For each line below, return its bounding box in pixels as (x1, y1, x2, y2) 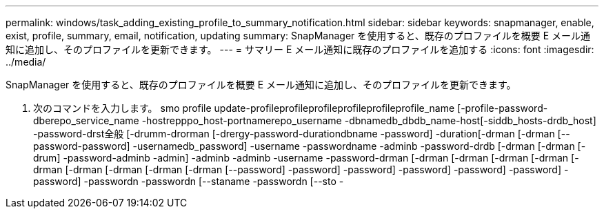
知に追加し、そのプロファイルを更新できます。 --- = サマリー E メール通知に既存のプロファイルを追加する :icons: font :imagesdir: (6, 43, 594, 55)
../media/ (6, 56, 46, 68)
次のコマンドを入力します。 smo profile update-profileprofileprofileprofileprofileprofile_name (33, 102, 455, 114)
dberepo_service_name (33, 115, 139, 126)
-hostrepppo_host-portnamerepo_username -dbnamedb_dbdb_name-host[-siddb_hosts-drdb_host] (141, 115, 596, 126)
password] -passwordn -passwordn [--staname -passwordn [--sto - (33, 175, 344, 187)
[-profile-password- (457, 102, 548, 114)
